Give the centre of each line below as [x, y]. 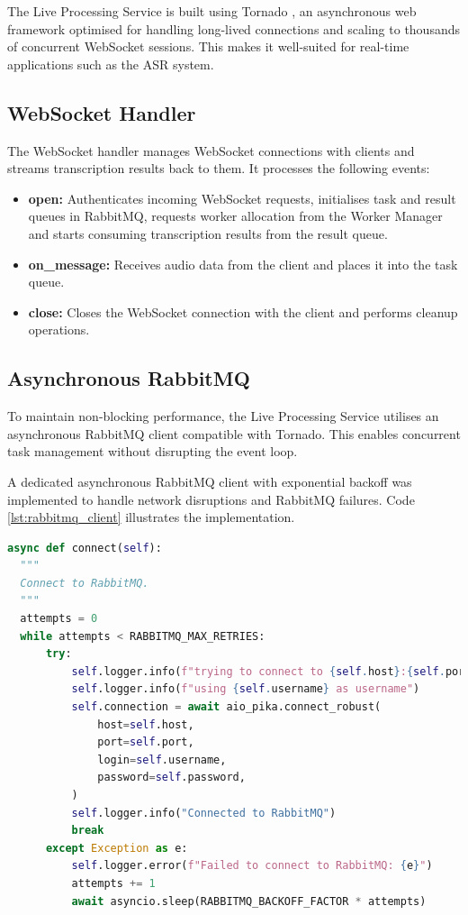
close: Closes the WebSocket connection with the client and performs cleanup [243, 311]
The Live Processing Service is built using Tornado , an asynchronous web [212, 11]
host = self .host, [146, 724]
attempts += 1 [113, 883]
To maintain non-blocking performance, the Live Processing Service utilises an [223, 416]
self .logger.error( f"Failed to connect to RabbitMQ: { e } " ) [252, 866]
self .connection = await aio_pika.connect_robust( [226, 707]
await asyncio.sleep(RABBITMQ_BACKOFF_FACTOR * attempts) [249, 901]
